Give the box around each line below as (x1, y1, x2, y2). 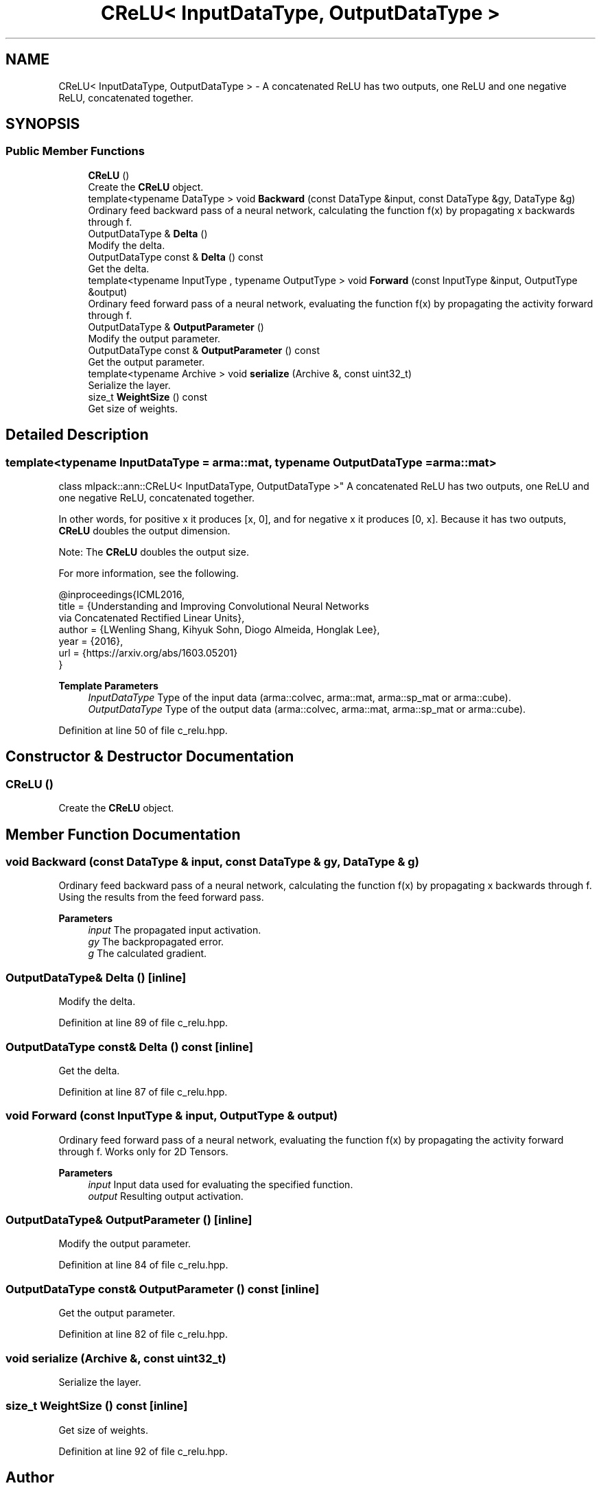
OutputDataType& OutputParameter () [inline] (5, 1213, 252, 1227)
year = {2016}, (58, 635, 123, 648)
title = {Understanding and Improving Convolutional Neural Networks (58, 600, 369, 613)
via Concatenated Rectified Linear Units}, (58, 612, 245, 624)
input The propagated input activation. (88, 924, 261, 936)
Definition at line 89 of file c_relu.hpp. (58, 1017, 228, 1029)
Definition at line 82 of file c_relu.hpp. (58, 1328, 228, 1341)
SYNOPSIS (5, 115, 80, 133)
